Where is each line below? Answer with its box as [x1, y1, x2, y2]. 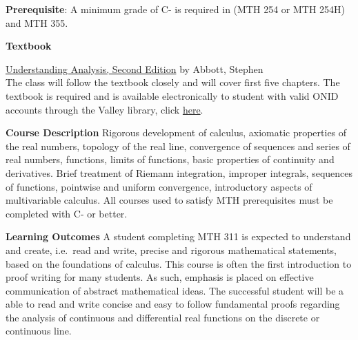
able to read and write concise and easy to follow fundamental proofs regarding [6, 297, 340, 311]
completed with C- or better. [6, 206, 128, 220]
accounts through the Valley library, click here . [6, 102, 203, 116]
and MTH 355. [6, 15, 68, 30]
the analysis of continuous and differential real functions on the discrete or [6, 310, 320, 324]
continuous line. [6, 323, 72, 338]
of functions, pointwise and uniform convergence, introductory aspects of [6, 179, 312, 193]
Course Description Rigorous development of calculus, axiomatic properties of [6, 125, 347, 140]
